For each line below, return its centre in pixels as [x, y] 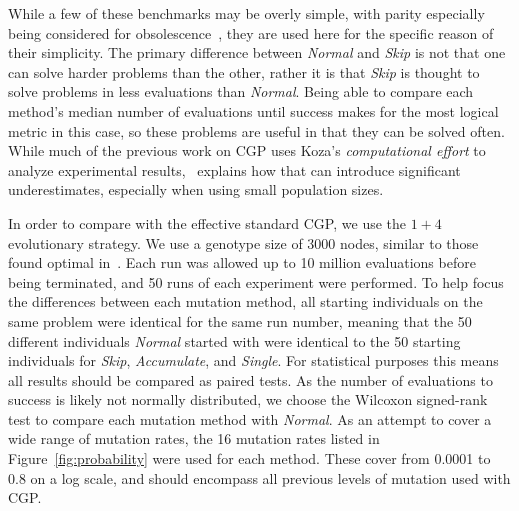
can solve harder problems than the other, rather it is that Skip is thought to [244, 71]
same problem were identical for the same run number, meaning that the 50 [240, 320]
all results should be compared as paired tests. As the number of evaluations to [250, 379]
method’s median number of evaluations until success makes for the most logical [253, 110]
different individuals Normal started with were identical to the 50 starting [234, 340]
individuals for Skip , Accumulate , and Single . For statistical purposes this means [253, 360]
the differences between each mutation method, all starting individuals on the [245, 301]
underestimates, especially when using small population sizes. [196, 189]
